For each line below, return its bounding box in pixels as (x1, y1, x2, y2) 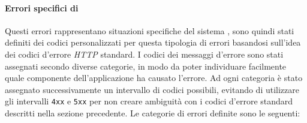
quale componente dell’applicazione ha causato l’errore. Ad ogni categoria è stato (5, 71, 303, 84)
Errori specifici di (5, 1, 79, 14)
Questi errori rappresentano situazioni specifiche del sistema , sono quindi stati (5, 24, 294, 37)
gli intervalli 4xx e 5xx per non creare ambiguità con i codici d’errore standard (5, 95, 293, 107)
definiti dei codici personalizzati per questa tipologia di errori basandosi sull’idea (5, 36, 301, 49)
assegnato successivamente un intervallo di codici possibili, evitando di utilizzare (5, 83, 299, 95)
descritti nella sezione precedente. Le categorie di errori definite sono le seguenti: (5, 107, 300, 119)
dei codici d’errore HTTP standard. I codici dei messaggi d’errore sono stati (5, 47, 284, 60)
